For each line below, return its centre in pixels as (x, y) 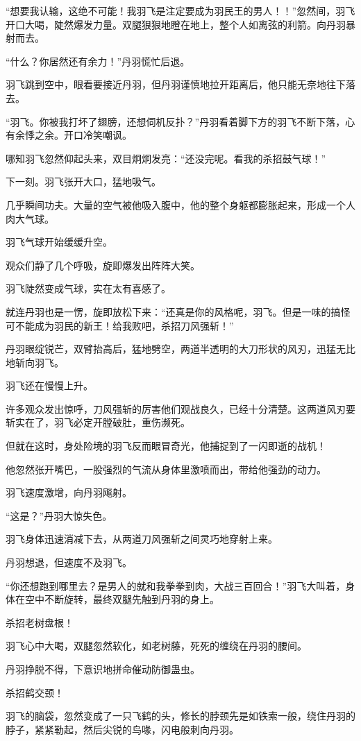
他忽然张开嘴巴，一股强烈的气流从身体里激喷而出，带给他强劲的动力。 (166, 469)
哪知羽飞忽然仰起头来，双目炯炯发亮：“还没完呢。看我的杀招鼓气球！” (166, 158)
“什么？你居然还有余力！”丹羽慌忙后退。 (98, 61)
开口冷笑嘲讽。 (98, 135)
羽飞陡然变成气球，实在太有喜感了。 (88, 288)
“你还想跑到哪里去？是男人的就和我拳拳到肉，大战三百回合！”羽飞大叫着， (176, 585)
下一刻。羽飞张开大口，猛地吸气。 (83, 181)
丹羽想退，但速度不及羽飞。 (69, 562)
